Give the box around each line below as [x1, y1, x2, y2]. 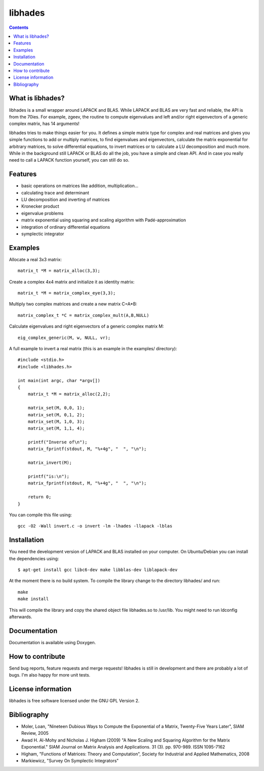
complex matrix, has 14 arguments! [9, 120, 80, 127]
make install [18, 596, 49, 602]
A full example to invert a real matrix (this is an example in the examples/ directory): [9, 345, 177, 351]
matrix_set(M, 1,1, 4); [27, 426, 85, 431]
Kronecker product [21, 203, 60, 209]
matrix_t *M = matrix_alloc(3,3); [18, 268, 100, 274]
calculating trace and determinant [21, 190, 89, 195]
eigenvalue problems [21, 210, 64, 216]
